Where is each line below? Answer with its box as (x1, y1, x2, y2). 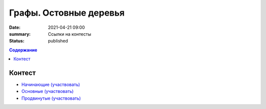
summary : (9, 31, 31, 37)
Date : (9, 24, 21, 30)
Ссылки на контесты (48, 31, 91, 37)
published (48, 38, 68, 44)
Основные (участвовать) (21, 88, 74, 94)
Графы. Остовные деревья (9, 7, 125, 18)
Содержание (9, 47, 37, 53)
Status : (9, 38, 25, 44)
